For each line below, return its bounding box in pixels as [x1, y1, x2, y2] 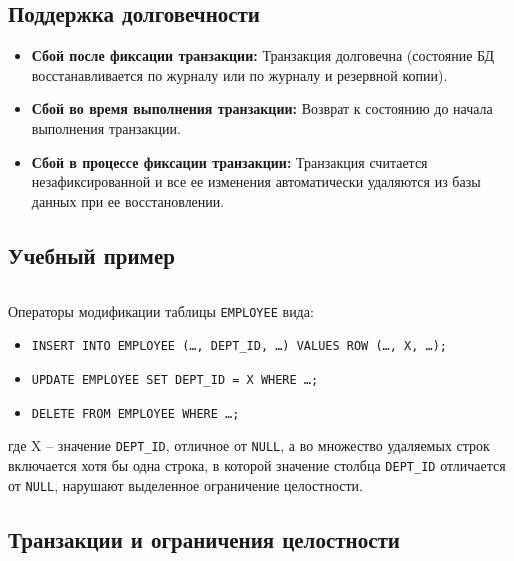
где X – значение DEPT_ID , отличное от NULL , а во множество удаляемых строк [8, 435, 490, 456]
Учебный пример [8, 239, 175, 270]
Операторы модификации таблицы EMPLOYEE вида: [8, 300, 314, 321]
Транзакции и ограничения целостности [8, 523, 400, 554]
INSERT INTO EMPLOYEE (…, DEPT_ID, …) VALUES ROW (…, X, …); [31, 339, 448, 354]
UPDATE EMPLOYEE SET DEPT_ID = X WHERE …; [31, 372, 319, 387]
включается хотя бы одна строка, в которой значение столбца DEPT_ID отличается [8, 454, 506, 475]
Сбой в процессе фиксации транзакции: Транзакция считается [31, 151, 428, 172]
